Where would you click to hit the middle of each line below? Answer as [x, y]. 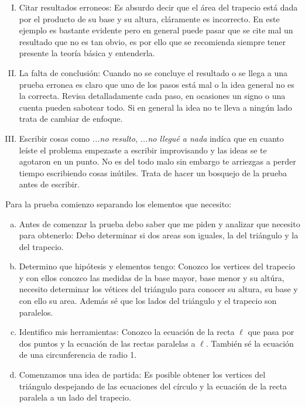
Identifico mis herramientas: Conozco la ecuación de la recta [127, 332]
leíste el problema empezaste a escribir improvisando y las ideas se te [143, 150]
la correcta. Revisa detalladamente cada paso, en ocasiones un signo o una [152, 96]
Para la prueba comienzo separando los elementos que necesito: [118, 203]
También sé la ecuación [252, 343]
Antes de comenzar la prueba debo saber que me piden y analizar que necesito [160, 223]
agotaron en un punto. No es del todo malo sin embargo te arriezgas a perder [157, 161]
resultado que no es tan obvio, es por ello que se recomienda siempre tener [152, 41]
